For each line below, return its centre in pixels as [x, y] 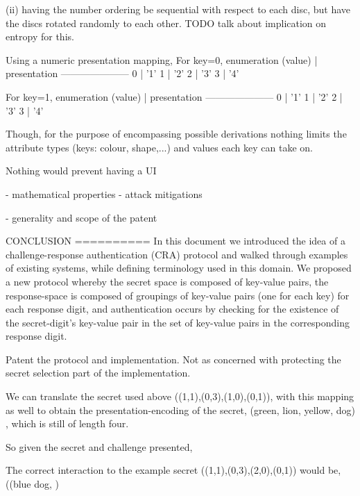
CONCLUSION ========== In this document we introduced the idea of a [175, 241]
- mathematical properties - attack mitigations [104, 193]
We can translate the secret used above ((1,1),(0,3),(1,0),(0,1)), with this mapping [180, 396]
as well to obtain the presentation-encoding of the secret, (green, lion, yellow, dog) [180, 410]
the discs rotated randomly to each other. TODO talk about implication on [166, 23]
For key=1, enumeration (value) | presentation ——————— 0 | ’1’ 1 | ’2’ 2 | [174, 96]
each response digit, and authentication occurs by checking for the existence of [172, 309]
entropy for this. [40, 36]
